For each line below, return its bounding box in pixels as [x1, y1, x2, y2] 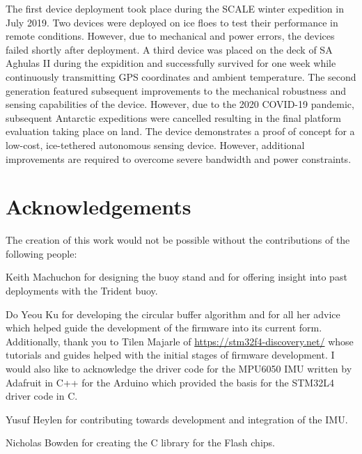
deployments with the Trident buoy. [6, 283, 158, 298]
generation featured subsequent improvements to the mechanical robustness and [6, 83, 347, 97]
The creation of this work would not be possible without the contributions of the [6, 233, 350, 247]
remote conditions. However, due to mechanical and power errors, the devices [6, 29, 335, 43]
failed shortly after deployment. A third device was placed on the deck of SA [6, 42, 333, 56]
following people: [6, 246, 77, 260]
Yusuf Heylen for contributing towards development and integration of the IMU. [6, 412, 348, 426]
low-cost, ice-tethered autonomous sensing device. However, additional [6, 137, 305, 152]
